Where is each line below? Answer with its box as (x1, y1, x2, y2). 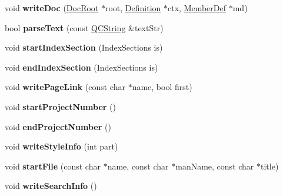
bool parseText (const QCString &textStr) (5, 21, 164, 34)
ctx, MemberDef (168, 2, 227, 14)
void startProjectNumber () (5, 100, 116, 112)
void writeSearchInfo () (5, 180, 97, 192)
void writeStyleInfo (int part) (5, 140, 118, 152)
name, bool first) (132, 81, 192, 93)
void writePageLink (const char (5, 81, 125, 93)
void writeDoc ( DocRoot (5, 2, 99, 14)
